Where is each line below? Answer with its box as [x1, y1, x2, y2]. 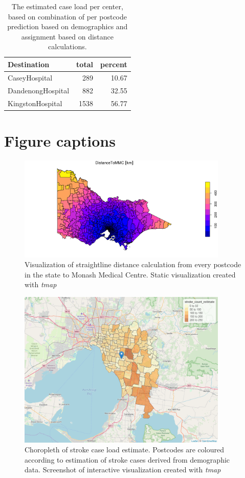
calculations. [48, 41, 87, 52]
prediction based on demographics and [7, 21, 128, 32]
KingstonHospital [8, 97, 62, 108]
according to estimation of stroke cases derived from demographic [25, 454, 230, 465]
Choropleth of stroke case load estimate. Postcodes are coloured [25, 444, 224, 455]
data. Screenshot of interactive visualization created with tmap [25, 464, 221, 475]
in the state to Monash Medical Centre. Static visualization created [25, 269, 236, 280]
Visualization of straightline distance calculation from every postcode [25, 259, 241, 270]
